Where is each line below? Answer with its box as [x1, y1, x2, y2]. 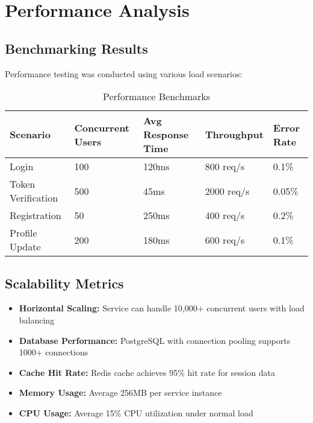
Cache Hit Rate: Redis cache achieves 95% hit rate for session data [19, 366, 275, 378]
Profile [10, 226, 37, 240]
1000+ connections [19, 346, 88, 358]
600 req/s [205, 232, 245, 247]
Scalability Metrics [5, 273, 124, 292]
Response [143, 127, 189, 142]
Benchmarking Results [5, 39, 148, 57]
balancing [19, 313, 55, 326]
